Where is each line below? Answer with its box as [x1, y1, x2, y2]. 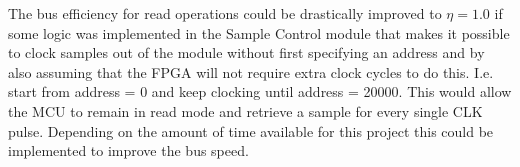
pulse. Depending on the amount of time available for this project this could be [8, 120, 494, 141]
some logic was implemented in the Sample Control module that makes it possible [8, 22, 510, 43]
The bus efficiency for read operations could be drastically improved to [8, 3, 442, 23]
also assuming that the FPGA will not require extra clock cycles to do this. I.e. [8, 61, 494, 82]
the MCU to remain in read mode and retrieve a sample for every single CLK [8, 100, 483, 121]
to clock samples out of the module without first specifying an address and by [8, 42, 485, 63]
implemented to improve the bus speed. [8, 140, 249, 161]
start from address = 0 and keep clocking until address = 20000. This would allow [8, 81, 512, 102]
